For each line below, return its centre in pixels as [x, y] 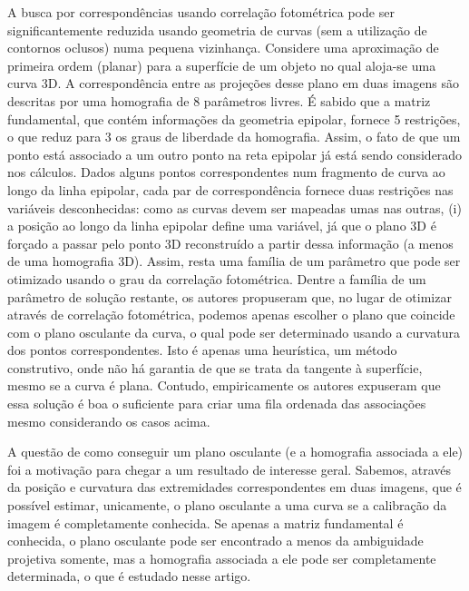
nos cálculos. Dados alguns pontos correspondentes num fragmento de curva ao [226, 172]
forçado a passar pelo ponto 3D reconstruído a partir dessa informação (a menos [230, 243]
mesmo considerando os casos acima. [109, 421]
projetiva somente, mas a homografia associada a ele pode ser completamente [222, 558]
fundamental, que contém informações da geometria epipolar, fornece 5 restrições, [234, 118]
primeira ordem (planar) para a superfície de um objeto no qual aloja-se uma [222, 65]
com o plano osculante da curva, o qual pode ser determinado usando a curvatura [234, 332]
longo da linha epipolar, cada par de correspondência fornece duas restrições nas [230, 189]
